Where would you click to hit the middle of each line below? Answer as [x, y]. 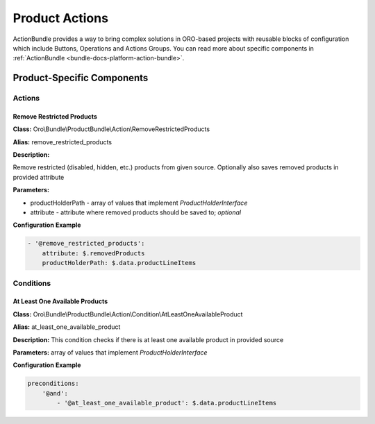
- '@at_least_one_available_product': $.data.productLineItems [167, 403]
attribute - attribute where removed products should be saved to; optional [136, 212]
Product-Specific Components [81, 78]
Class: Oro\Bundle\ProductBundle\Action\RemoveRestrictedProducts [111, 129]
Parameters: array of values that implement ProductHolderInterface [110, 352]
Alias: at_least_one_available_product [67, 327]
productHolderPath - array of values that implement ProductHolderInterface [139, 203]
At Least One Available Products [60, 301]
